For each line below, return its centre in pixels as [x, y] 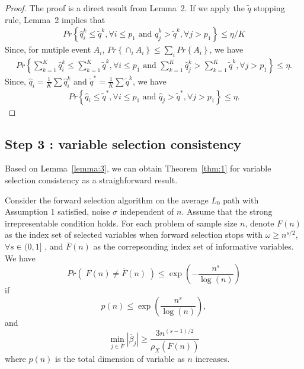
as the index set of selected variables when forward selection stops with [134, 234]
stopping [269, 8]
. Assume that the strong [227, 211]
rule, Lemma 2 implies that [55, 19]
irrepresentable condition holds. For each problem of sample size [121, 223]
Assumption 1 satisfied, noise [57, 211]
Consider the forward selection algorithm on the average [107, 200]
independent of [147, 211]
